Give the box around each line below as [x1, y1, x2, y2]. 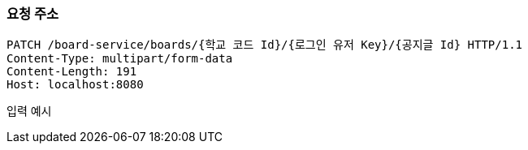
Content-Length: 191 [6, 65, 137, 79]
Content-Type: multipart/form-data [6, 52, 233, 66]
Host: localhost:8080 [6, 78, 144, 92]
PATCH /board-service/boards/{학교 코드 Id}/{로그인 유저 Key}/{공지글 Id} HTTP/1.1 [6, 38, 522, 52]
